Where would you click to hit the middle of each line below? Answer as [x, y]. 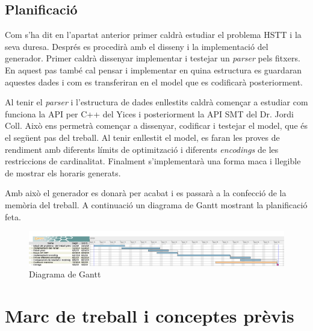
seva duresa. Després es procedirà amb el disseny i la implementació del [137, 46]
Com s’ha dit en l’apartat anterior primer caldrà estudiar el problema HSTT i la [153, 35]
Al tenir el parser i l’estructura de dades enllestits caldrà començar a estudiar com [156, 102]
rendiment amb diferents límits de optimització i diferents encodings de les [142, 149]
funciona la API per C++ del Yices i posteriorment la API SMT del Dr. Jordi [149, 113]
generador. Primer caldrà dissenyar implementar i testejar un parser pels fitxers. [153, 58]
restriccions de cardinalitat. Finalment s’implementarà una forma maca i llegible [153, 161]
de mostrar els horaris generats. [63, 172]
